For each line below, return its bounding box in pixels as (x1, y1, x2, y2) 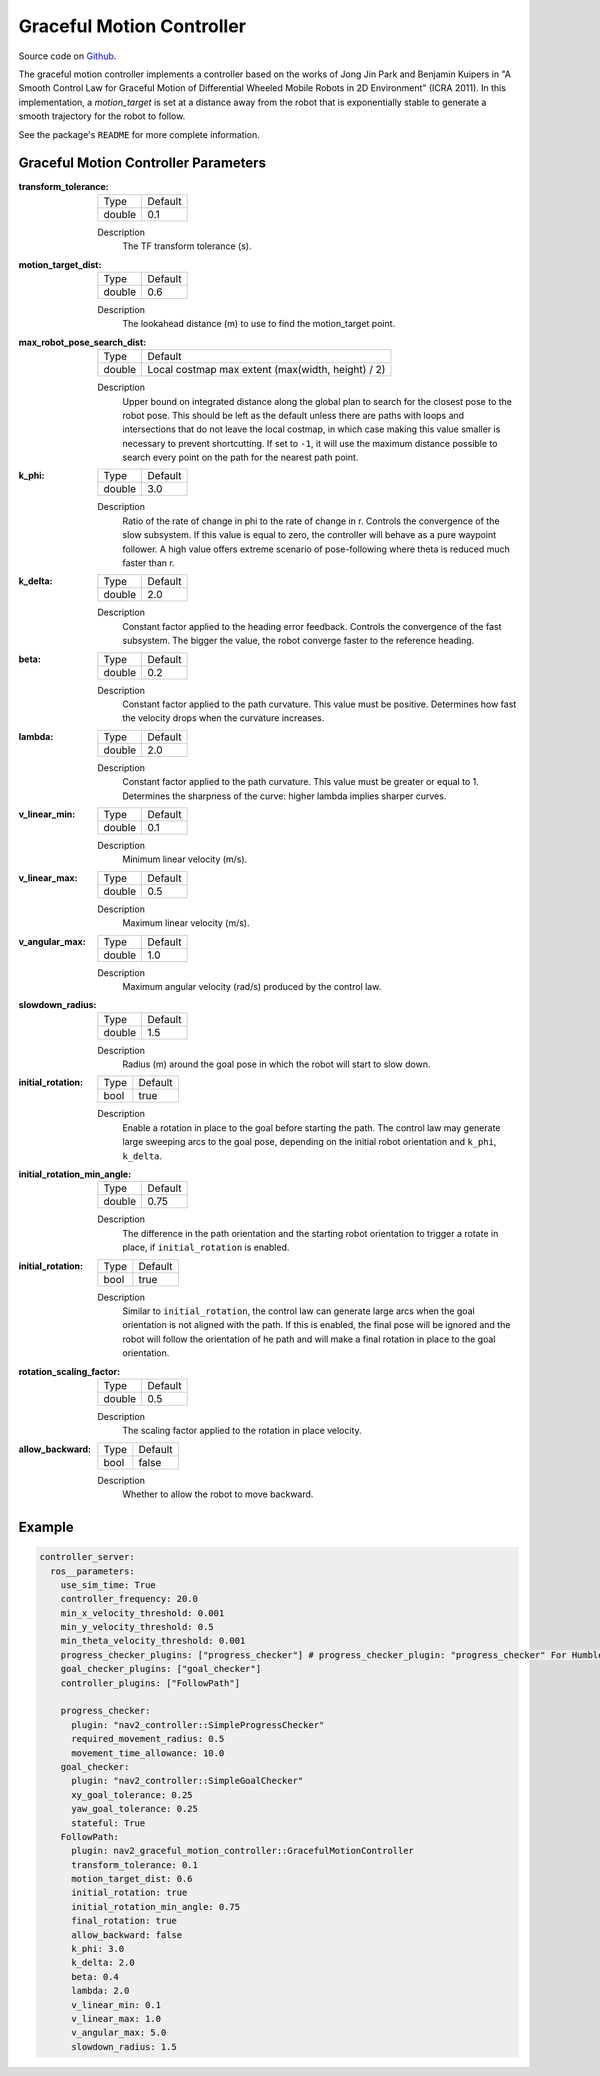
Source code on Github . (18, 50, 117, 62)
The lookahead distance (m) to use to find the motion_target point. (122, 318, 396, 330)
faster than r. (122, 557, 175, 569)
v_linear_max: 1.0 (71, 2013, 162, 2024)
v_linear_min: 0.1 (71, 1999, 162, 2010)
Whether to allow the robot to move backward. (122, 1488, 314, 1500)
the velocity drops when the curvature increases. (122, 712, 325, 724)
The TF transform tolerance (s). (122, 240, 252, 252)
